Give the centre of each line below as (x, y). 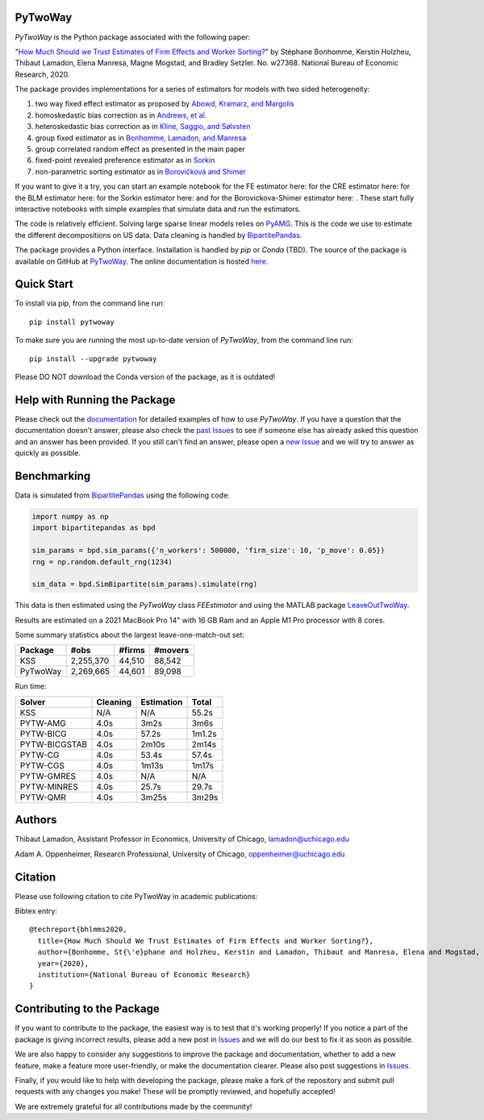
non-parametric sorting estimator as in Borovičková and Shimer (140, 171)
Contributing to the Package (88, 1009)
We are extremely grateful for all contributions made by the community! (134, 1106)
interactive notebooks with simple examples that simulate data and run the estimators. (158, 209)
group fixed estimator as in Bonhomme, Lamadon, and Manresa (141, 138)
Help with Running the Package (95, 400)
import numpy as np (70, 516)
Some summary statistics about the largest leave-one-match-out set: (130, 635)
